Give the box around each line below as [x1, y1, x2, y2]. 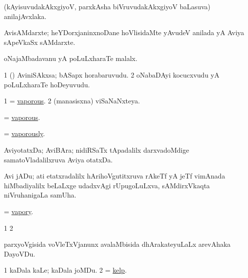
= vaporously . [4, 128, 45, 139]
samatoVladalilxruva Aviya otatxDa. [4, 154, 113, 164]
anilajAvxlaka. [4, 11, 47, 21]
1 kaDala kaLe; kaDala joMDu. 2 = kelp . [4, 265, 127, 275]
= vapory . [4, 206, 33, 216]
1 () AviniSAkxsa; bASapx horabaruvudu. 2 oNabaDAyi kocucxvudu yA [4, 69, 220, 79]
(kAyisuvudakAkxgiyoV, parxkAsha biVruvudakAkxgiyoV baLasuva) [4, 1, 210, 11]
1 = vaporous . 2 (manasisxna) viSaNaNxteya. [4, 96, 140, 106]
